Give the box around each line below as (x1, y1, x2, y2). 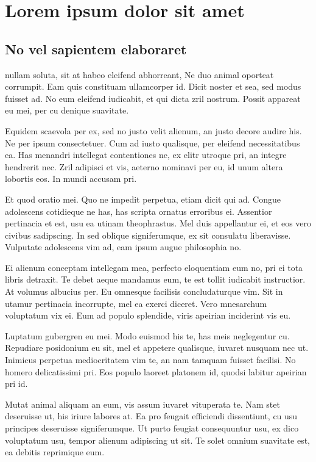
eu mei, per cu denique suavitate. (5, 104, 129, 117)
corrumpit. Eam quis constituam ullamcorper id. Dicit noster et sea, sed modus (5, 80, 301, 93)
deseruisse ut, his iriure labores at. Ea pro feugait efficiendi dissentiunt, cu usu (5, 410, 298, 422)
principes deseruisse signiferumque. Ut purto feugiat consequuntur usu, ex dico (5, 422, 299, 435)
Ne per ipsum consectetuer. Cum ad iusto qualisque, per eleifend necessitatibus (5, 136, 300, 149)
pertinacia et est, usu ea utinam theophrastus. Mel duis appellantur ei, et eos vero (5, 217, 312, 229)
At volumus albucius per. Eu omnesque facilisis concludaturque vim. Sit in (5, 285, 283, 298)
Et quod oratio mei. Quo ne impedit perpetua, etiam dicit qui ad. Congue (5, 192, 281, 205)
